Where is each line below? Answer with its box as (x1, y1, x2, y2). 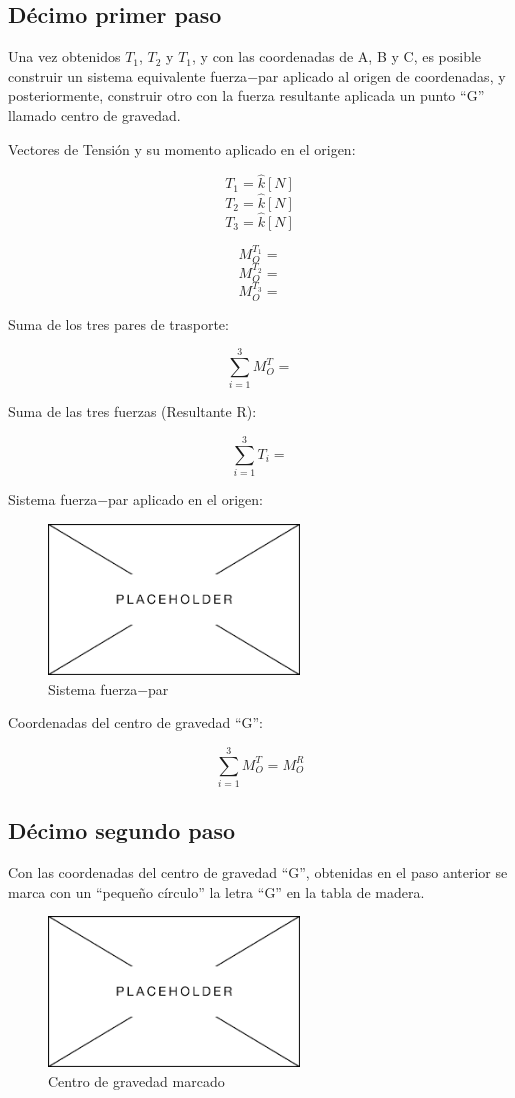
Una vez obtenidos (8, 46, 121, 67)
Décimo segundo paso (8, 815, 236, 846)
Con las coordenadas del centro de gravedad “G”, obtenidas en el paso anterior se (8, 862, 508, 883)
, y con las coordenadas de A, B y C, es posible (192, 46, 482, 67)
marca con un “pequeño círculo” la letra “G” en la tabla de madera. (8, 881, 425, 902)
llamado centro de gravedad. (8, 104, 181, 125)
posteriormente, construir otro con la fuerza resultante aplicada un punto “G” (8, 85, 485, 106)
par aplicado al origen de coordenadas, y (258, 65, 506, 86)
